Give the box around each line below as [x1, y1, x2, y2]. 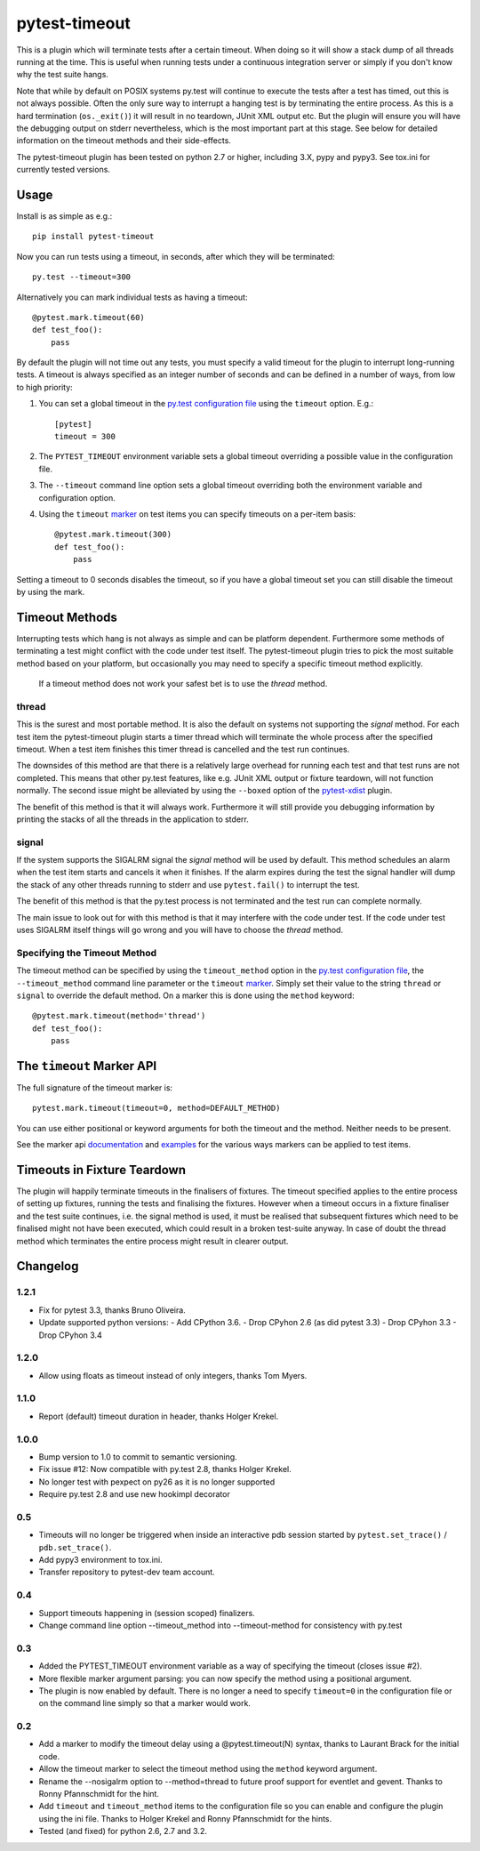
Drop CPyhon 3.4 [38, 1330, 102, 1340]
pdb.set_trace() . [38, 1541, 112, 1552]
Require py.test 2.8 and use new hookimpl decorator [38, 1489, 230, 1500]
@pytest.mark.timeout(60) [32, 312, 146, 322]
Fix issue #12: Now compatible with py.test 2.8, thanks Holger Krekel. [38, 1464, 292, 1475]
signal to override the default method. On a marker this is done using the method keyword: [16, 990, 355, 1001]
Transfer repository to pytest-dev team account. [38, 1566, 215, 1578]
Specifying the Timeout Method [16, 946, 157, 959]
